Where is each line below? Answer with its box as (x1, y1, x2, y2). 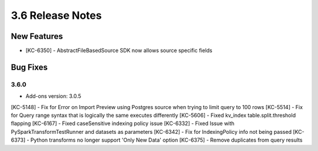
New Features (11, 31, 63, 41)
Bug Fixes (11, 62, 48, 72)
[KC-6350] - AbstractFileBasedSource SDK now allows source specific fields (25, 47, 213, 54)
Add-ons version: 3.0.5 (25, 93, 82, 100)
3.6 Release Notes (11, 9, 102, 22)
